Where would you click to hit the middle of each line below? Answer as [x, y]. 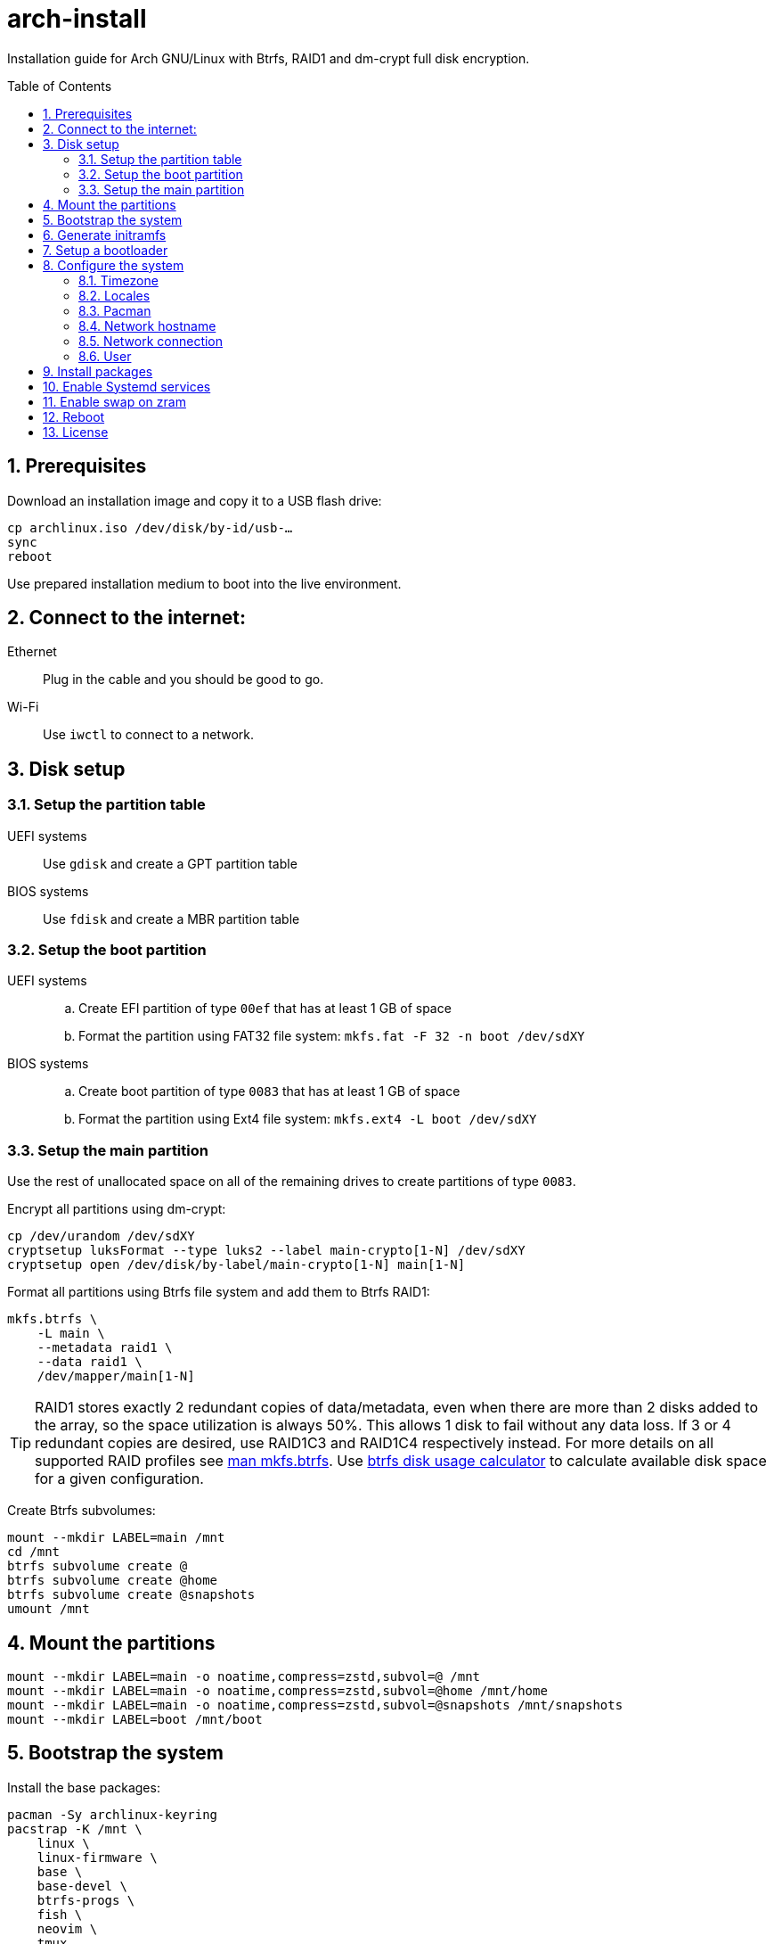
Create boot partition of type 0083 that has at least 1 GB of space [269, 1091]
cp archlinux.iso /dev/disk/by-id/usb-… [150, 527]
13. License [76, 432]
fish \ [60, 1914]
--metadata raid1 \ [105, 1348]
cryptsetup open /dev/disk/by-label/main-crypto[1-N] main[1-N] [236, 1265]
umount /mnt [49, 1609]
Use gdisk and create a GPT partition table [170, 863]
